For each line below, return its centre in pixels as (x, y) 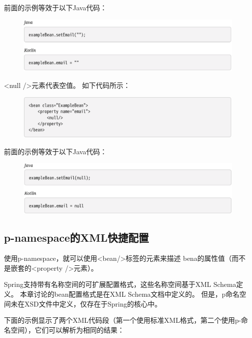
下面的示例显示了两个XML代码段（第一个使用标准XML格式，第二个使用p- (123, 320)
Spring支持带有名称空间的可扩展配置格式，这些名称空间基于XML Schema (120, 284)
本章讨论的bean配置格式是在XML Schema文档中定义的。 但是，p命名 (130, 294)
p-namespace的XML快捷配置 (77, 238)
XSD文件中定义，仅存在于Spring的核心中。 (93, 303)
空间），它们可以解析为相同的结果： (67, 329)
